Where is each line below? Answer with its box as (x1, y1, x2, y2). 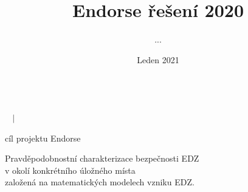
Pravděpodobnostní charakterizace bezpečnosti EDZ (5, 152, 199, 165)
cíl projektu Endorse (5, 131, 81, 144)
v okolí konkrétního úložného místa (5, 163, 136, 176)
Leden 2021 (137, 53, 179, 66)
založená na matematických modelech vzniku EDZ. (5, 176, 195, 188)
